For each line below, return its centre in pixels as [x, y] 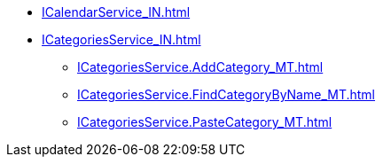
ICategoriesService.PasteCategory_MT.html [205, 122]
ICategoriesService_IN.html [121, 39]
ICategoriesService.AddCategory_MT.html [200, 67]
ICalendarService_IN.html [116, 12]
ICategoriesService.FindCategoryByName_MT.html [227, 94]
